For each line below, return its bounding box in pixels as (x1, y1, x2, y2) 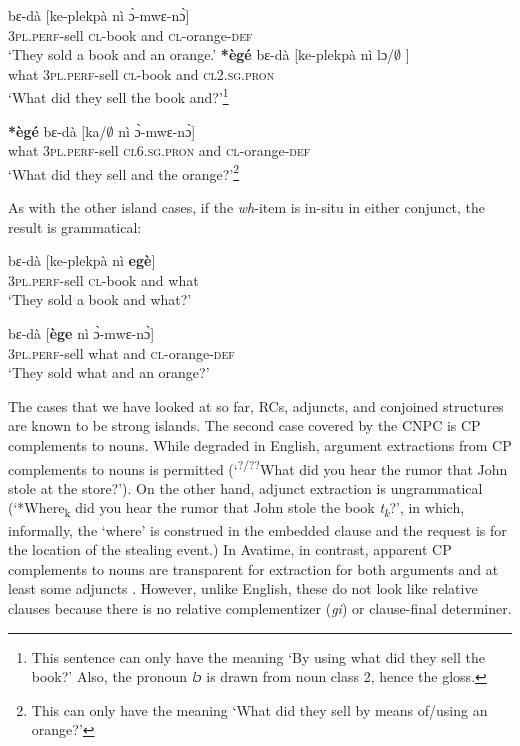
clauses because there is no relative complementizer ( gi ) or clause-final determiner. (8, 597, 512, 618)
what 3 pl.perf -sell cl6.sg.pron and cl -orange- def (8, 140, 311, 161)
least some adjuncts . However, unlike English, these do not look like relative (8, 578, 478, 599)
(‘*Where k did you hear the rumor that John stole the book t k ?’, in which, (8, 497, 465, 521)
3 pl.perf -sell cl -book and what (8, 269, 199, 290)
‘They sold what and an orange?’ (8, 362, 210, 383)
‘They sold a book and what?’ (8, 289, 192, 310)
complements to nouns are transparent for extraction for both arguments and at (8, 558, 499, 579)
